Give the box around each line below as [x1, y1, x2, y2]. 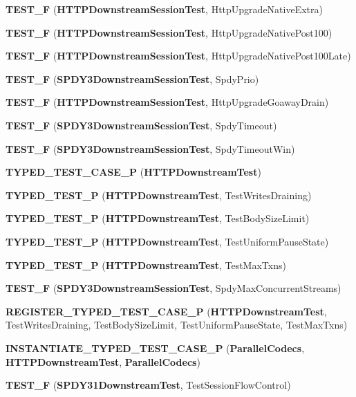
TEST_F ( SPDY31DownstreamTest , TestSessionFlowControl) [6, 378, 291, 392]
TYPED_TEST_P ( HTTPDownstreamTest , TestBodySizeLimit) [6, 211, 310, 225]
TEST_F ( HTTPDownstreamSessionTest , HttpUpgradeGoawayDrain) [6, 95, 329, 109]
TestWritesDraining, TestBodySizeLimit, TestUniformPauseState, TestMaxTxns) [6, 317, 348, 332]
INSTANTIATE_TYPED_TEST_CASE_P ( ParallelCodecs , [6, 340, 305, 355]
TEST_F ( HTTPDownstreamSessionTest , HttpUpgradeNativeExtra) [6, 2, 323, 16]
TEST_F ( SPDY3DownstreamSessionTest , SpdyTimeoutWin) [6, 141, 295, 156]
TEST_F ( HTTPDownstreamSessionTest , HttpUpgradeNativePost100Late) [6, 48, 351, 63]
